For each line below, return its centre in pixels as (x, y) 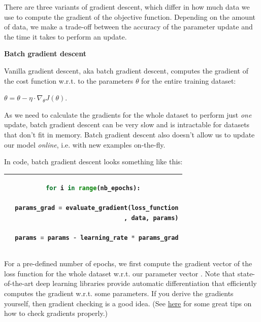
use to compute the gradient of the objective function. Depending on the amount (130, 16)
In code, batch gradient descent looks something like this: (93, 162)
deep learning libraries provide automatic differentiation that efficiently (146, 283)
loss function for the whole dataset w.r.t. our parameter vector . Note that (120, 273)
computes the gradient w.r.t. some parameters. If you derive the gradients (119, 293)
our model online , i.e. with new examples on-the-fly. (85, 144)
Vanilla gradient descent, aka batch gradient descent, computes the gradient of (126, 70)
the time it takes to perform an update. (66, 36)
